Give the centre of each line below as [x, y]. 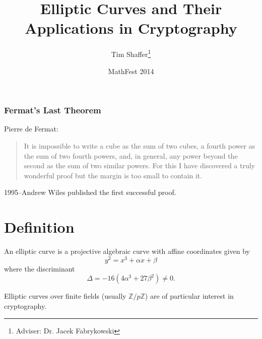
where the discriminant [40, 268]
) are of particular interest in [189, 296]
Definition [39, 227]
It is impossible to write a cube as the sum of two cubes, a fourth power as [140, 146]
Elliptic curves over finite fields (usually [65, 296]
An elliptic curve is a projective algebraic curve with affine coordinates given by [127, 251]
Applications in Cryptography [131, 28]
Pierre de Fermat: [31, 129]
